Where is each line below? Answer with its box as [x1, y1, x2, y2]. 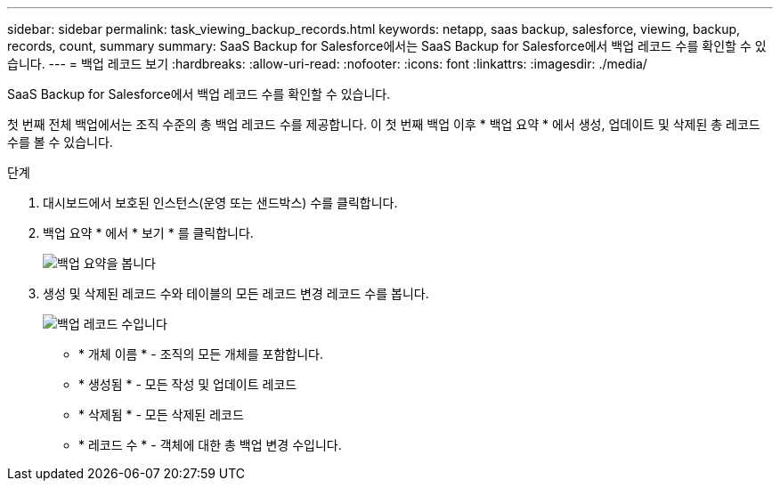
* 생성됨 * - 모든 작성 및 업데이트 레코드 [78, 377, 297, 392]
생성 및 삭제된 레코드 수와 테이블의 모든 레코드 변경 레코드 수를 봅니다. [43, 286, 429, 301]
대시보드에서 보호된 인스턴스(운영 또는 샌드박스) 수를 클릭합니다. [43, 195, 398, 210]
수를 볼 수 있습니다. [7, 134, 113, 150]
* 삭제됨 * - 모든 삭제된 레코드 [78, 407, 244, 422]
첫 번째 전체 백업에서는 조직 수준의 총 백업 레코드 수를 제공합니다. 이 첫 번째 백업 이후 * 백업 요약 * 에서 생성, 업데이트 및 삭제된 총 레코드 [7, 117, 760, 132]
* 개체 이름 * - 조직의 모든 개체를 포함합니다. [78, 346, 323, 362]
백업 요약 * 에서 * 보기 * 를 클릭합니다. [43, 225, 254, 240]
